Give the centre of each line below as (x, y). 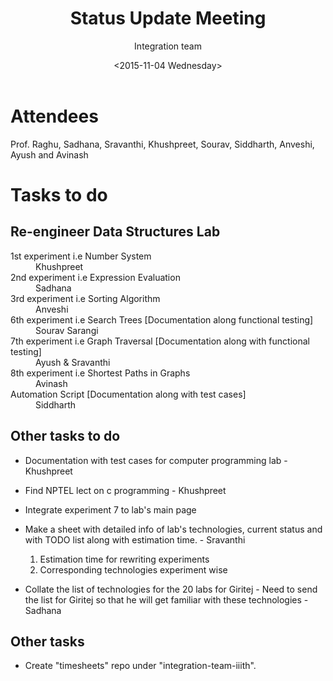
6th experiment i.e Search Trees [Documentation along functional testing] (162, 319)
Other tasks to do (65, 436)
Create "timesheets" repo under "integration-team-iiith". (140, 666)
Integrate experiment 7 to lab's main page (110, 509)
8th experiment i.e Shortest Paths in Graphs (100, 373)
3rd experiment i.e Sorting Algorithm (85, 298)
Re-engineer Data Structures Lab (115, 232)
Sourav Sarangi (67, 330)
